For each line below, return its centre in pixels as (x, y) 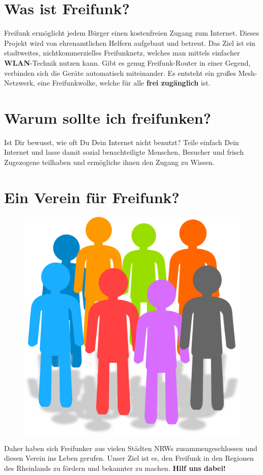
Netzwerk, (20, 83)
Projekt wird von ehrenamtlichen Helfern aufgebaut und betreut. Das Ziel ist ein (130, 43)
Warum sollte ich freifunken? (108, 117)
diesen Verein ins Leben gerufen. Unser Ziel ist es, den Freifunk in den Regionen (129, 458)
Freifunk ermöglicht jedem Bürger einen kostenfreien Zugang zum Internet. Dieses (132, 33)
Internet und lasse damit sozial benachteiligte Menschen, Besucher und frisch (124, 152)
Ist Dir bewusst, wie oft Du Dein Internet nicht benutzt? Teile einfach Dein (122, 142)
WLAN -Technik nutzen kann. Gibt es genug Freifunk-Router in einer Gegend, (127, 62)
